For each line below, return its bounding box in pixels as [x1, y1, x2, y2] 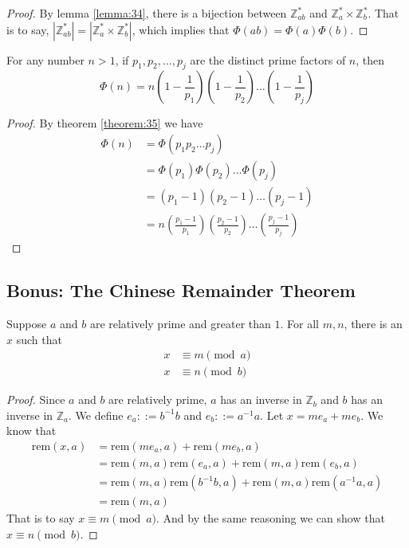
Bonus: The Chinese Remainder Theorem [6, 278, 356, 303]
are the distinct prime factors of [190, 51, 346, 68]
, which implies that [132, 21, 230, 37]
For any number [6, 51, 85, 68]
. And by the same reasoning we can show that [156, 510, 385, 526]
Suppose [6, 315, 47, 331]
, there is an [344, 315, 403, 331]
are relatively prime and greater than [89, 315, 271, 331]
